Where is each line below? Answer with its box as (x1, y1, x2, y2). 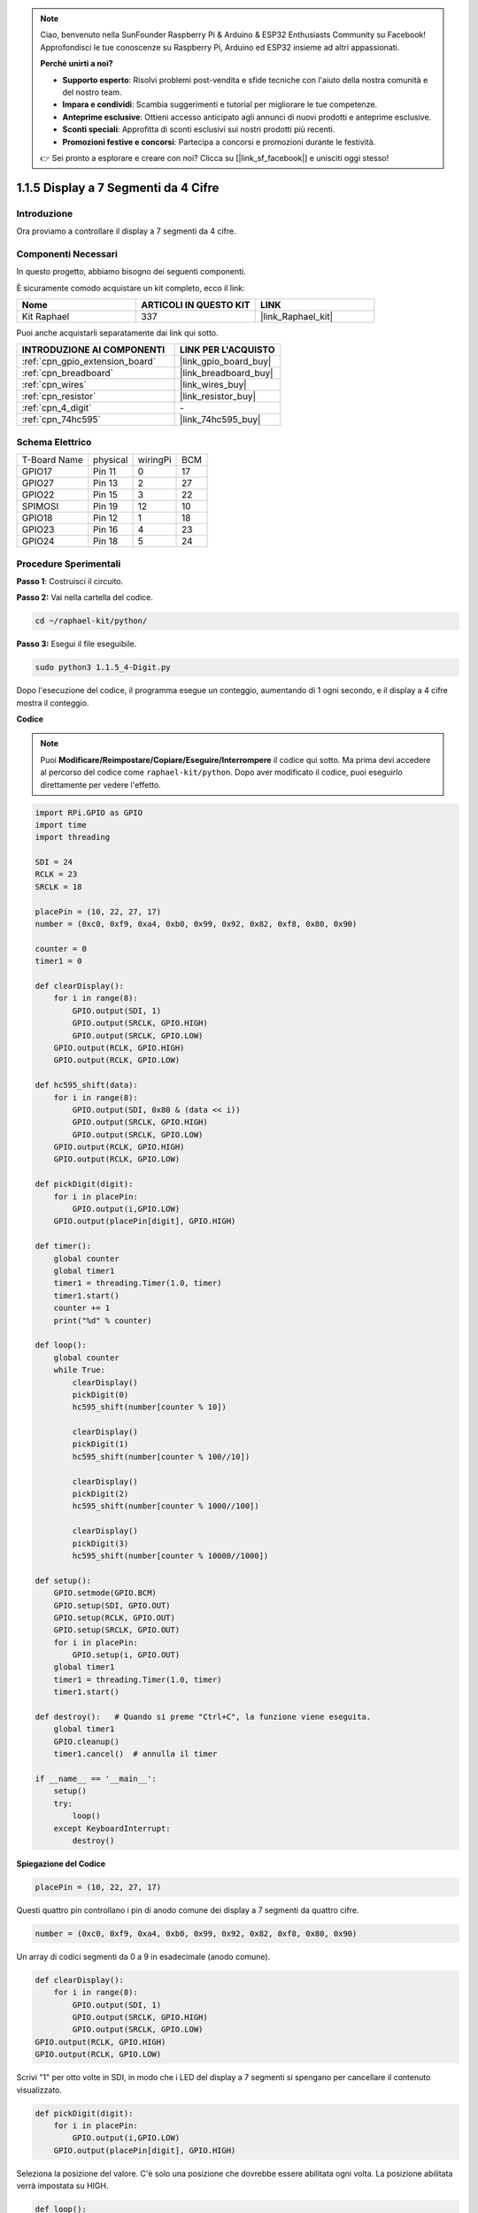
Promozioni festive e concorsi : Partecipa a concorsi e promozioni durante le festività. (62, 136, 376, 147)
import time (35, 820, 88, 829)
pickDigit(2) (72, 1489, 129, 1500)
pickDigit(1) (72, 1439, 129, 1449)
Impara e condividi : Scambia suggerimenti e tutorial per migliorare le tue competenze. (62, 99, 378, 110)
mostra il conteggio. (16, 698, 89, 708)
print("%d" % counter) (53, 1315, 152, 1325)
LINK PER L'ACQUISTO (180, 343, 275, 356)
